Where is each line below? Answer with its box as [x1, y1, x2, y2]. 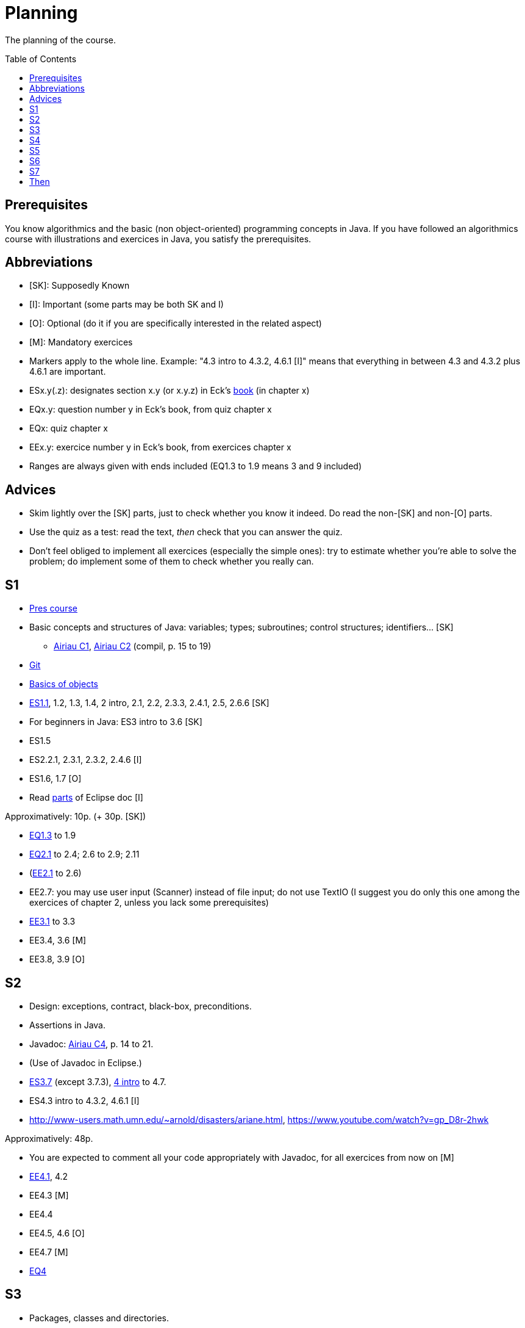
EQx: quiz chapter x [29, 423, 108, 434]
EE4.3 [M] [29, 1189, 69, 1200]
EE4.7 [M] [29, 1246, 68, 1257]
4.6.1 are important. [29, 366, 106, 377]
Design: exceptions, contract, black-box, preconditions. [29, 1000, 252, 1011]
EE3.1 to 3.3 [29, 916, 76, 927]
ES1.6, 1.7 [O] [29, 773, 82, 784]
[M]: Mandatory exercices [29, 337, 133, 348]
